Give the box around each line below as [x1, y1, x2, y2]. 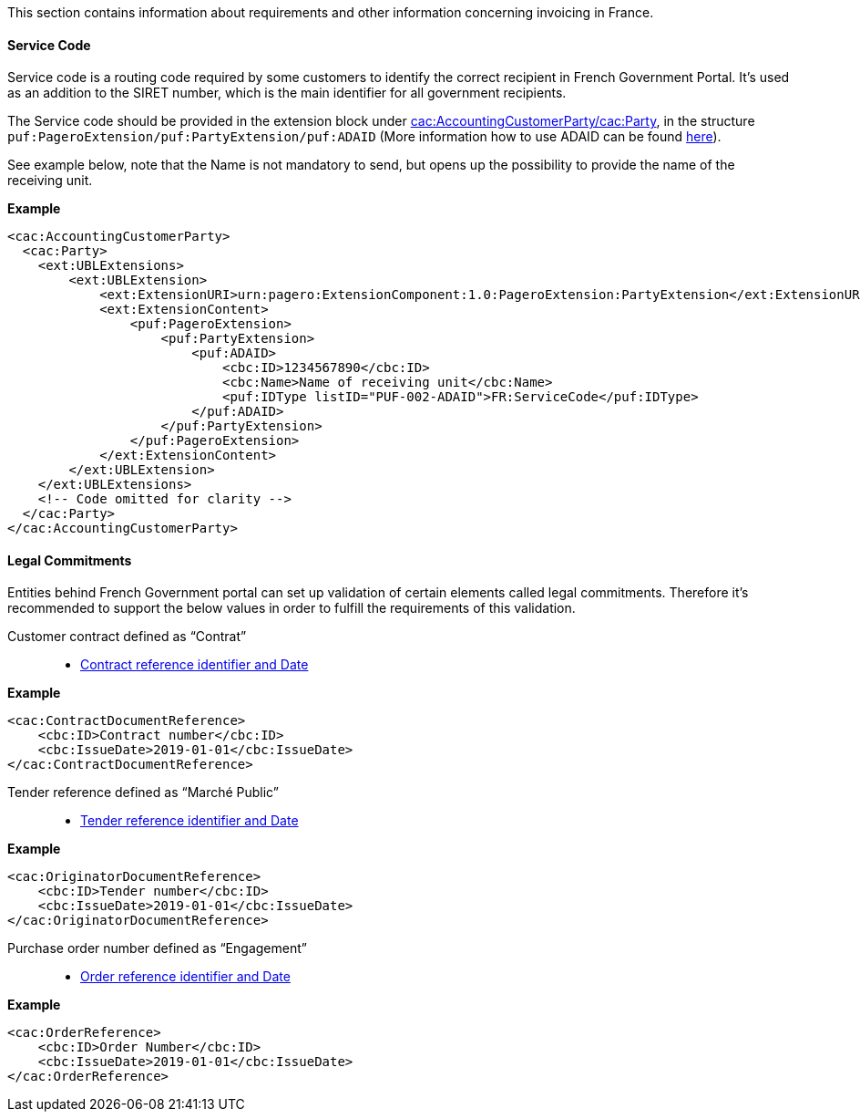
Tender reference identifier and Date [80, 813, 299, 829]
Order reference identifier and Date [80, 969, 291, 985]
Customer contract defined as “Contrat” [7, 628, 247, 645]
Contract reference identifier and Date [80, 657, 309, 673]
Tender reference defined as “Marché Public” [7, 784, 279, 801]
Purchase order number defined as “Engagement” [7, 940, 307, 957]
